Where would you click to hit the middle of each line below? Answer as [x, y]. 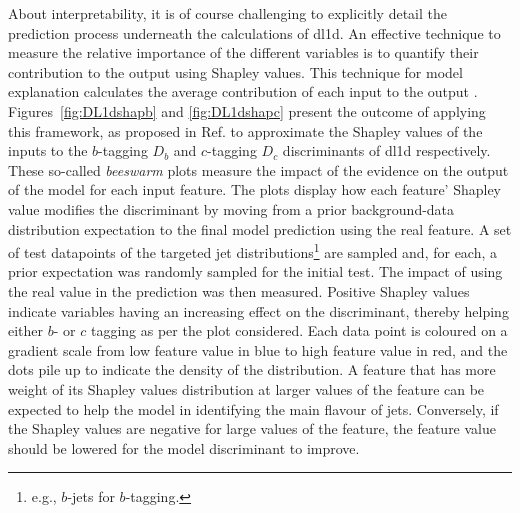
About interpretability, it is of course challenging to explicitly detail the [227, 13]
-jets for [91, 496]
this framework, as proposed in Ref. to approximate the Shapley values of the [245, 130]
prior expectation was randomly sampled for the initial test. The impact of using [255, 271]
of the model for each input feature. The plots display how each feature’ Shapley [255, 189]
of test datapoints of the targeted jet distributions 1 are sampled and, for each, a [253, 250]
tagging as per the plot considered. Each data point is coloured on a [299, 330]
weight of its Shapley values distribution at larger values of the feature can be [246, 388]
